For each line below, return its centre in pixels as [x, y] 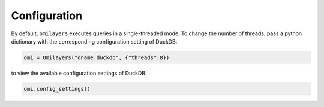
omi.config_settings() [57, 89]
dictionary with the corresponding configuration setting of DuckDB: [94, 41]
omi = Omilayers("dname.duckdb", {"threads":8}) [97, 57]
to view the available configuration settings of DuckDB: [79, 73]
